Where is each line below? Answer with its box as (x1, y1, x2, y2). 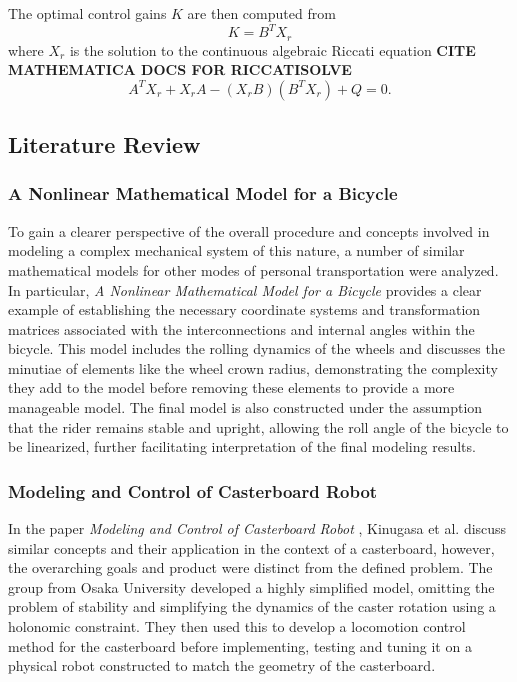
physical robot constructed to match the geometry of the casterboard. (8, 655, 436, 676)
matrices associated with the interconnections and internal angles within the (8, 318, 475, 339)
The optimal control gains (8, 3, 167, 23)
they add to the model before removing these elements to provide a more (8, 377, 455, 398)
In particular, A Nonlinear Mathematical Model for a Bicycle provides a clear (8, 279, 482, 300)
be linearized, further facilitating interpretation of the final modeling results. (8, 436, 476, 457)
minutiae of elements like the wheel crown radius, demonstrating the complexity (8, 357, 498, 378)
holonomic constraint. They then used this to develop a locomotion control (8, 616, 466, 637)
